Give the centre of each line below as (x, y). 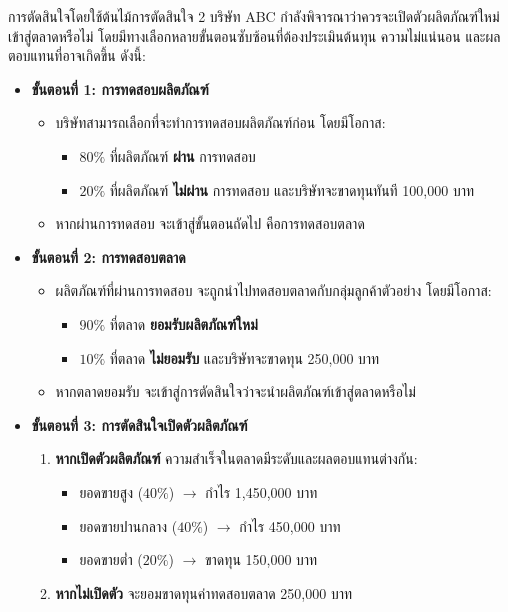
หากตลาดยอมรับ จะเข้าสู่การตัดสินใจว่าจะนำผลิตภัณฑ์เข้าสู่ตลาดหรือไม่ (235, 391)
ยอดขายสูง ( (111, 491)
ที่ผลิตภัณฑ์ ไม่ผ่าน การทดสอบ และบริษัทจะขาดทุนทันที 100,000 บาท (292, 189)
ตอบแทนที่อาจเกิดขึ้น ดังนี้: (77, 55)
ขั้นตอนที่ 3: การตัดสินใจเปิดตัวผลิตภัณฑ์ (139, 424)
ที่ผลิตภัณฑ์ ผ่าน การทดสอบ (182, 155)
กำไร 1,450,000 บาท (261, 491)
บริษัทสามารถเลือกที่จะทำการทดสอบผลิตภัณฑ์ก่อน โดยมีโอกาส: (220, 122)
